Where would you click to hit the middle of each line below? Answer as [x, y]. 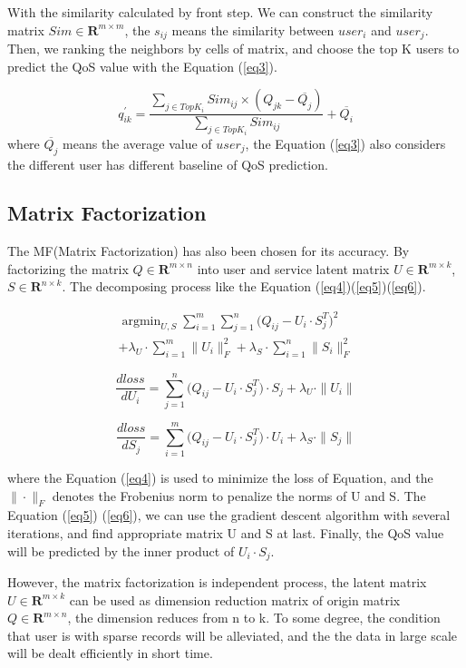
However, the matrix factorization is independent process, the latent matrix [217, 582]
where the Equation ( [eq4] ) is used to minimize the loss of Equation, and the [220, 477]
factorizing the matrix [68, 268]
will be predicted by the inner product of [121, 550]
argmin [141, 321]
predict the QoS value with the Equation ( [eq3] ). [142, 66]
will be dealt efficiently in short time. [110, 653]
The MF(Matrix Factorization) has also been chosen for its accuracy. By [209, 251]
